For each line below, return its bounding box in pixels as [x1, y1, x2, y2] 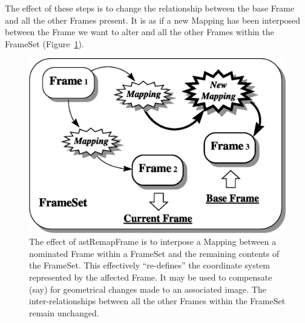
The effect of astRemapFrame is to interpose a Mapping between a [29, 235, 277, 248]
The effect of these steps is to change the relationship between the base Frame [5, 2, 295, 14]
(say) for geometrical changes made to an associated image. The [29, 282, 266, 295]
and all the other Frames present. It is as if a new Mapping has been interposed [5, 13, 301, 26]
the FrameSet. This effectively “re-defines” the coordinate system [29, 259, 271, 271]
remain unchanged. [29, 306, 99, 319]
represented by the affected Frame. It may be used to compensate [29, 270, 272, 283]
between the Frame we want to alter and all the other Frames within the [5, 25, 274, 38]
